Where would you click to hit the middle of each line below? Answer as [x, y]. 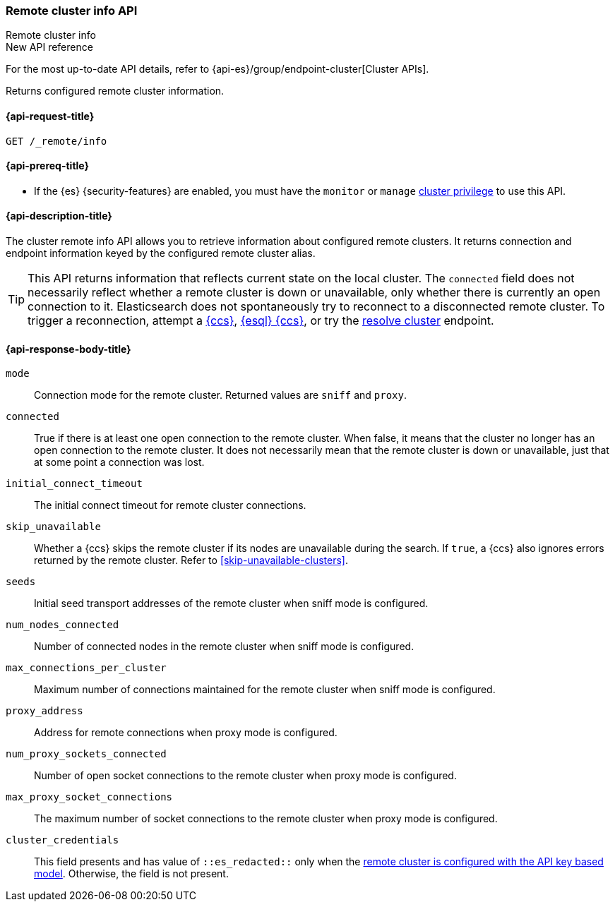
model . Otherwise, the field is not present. [131, 874]
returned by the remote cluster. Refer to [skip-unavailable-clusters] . [191, 560]
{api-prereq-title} [48, 166]
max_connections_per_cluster [86, 668]
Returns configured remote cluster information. [115, 91]
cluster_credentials [62, 840]
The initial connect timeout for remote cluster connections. [170, 505]
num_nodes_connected [62, 625]
